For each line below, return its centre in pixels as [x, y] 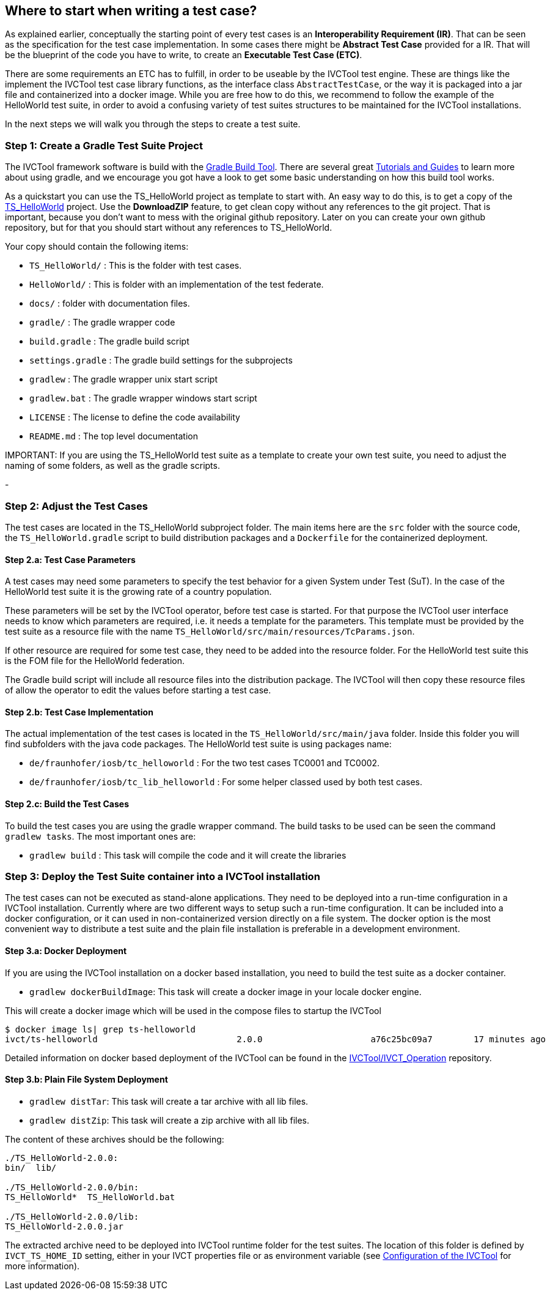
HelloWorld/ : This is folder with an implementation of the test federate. [177, 285]
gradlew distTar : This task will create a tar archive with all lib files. [169, 1101]
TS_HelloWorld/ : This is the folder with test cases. [136, 266]
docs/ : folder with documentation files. [110, 304]
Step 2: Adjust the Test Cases [76, 506]
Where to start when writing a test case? [131, 11]
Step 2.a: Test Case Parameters [70, 559]
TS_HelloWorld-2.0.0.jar [64, 1226]
